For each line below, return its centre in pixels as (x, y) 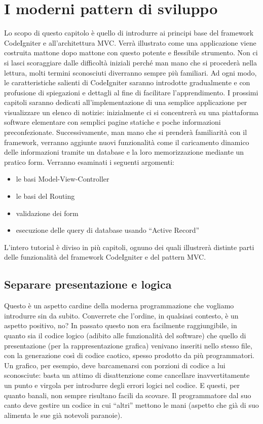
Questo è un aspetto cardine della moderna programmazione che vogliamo (119, 306)
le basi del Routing (45, 196)
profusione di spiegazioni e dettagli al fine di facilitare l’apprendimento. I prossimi (131, 92)
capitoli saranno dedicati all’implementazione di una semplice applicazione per (126, 102)
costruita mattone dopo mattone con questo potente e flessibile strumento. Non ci (131, 52)
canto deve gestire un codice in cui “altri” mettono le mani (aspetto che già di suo (131, 405)
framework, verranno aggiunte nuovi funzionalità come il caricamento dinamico (127, 142)
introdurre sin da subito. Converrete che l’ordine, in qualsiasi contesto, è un (121, 315)
